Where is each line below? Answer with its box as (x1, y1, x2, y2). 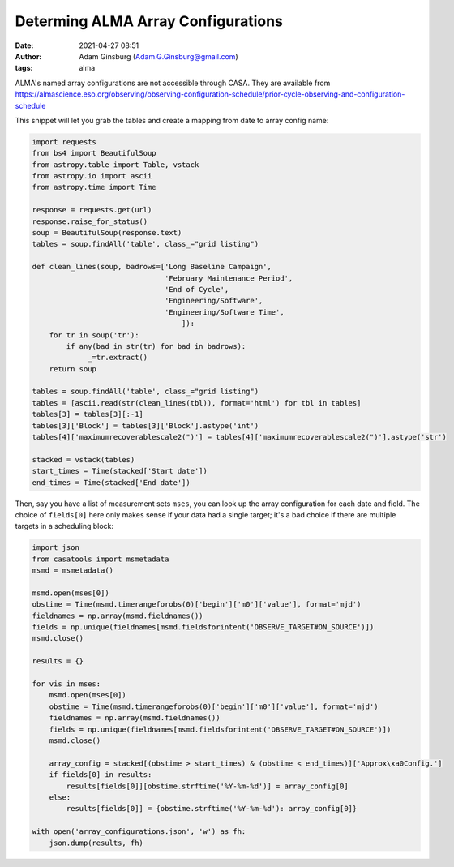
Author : (15, 51, 42, 61)
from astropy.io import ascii (32, 171, 152, 181)
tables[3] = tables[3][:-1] (32, 410, 143, 419)
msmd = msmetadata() (32, 566, 113, 575)
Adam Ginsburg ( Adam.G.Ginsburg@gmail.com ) (79, 51, 238, 61)
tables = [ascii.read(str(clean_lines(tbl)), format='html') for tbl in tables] (32, 398, 362, 407)
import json (32, 543, 80, 552)
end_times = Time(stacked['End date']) (32, 478, 191, 487)
